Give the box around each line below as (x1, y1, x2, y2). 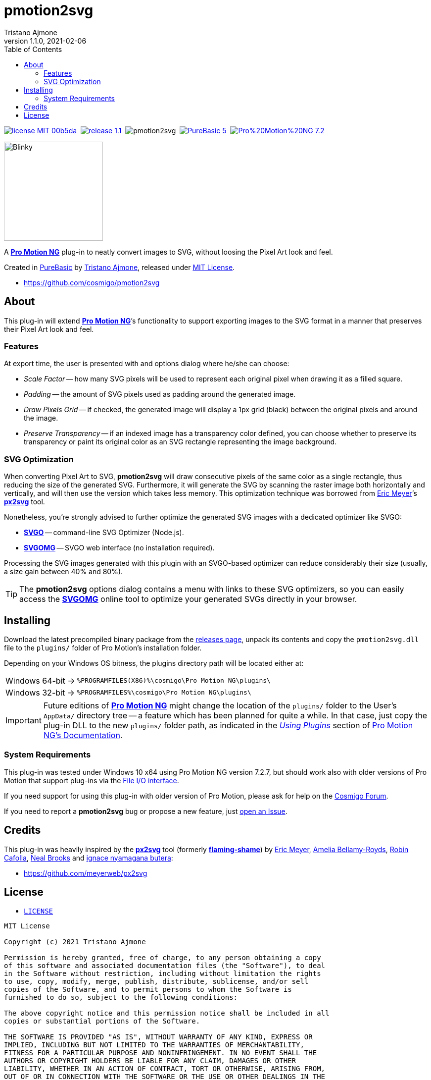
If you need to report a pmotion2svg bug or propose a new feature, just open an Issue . (4, 807, 287, 815)
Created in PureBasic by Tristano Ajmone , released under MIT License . (4, 263, 235, 271)
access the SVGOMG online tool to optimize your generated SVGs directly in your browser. (19, 594, 357, 604)
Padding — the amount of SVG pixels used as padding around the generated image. (24, 390, 296, 399)
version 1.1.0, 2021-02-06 (4, 36, 87, 45)
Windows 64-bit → (5, 675, 75, 686)
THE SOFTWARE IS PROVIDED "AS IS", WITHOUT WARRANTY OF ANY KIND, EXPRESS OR (4, 1033, 313, 1041)
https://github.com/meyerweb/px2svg (24, 868, 147, 877)
